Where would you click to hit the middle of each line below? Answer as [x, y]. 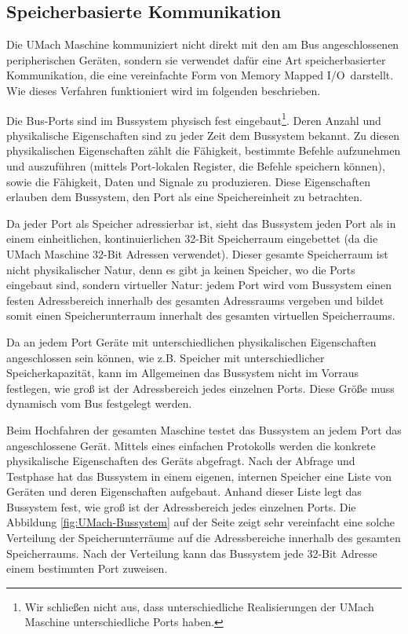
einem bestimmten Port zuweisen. [87, 568]
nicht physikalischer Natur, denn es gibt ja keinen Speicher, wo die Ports [181, 269]
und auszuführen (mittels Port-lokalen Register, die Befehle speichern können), [196, 166]
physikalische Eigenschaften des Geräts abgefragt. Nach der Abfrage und [181, 461]
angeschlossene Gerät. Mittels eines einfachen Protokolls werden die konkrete [191, 445]
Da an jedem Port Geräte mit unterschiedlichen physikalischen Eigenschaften [191, 341]
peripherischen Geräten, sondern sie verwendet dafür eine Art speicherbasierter [196, 59]
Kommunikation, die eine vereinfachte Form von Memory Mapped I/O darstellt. [200, 75]
